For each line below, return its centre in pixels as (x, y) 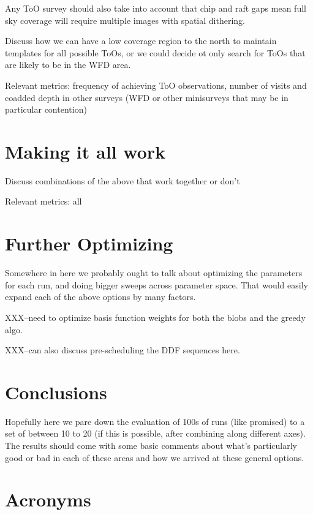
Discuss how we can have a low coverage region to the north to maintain (141, 41)
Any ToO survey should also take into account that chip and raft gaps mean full (156, 8)
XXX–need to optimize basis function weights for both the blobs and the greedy (155, 317)
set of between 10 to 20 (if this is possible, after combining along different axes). (155, 433)
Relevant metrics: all (43, 201)
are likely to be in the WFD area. (68, 65)
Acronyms (48, 499)
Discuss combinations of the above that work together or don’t (123, 180)
